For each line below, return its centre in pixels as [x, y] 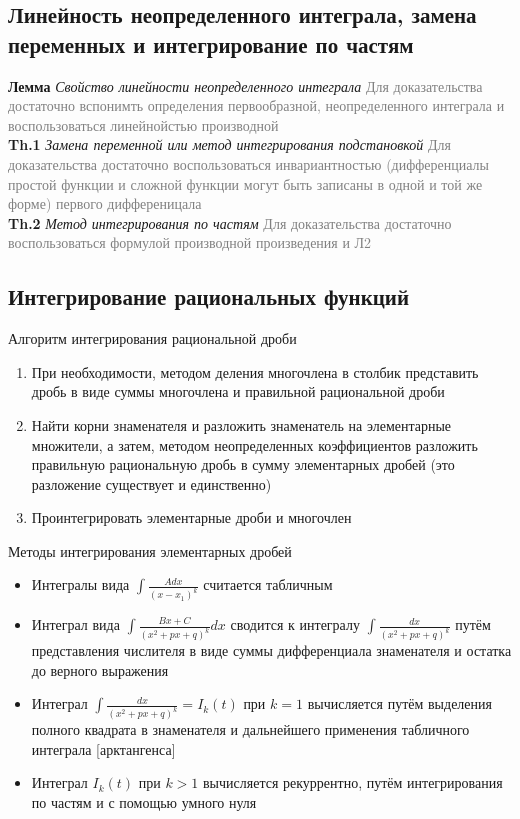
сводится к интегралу [295, 624]
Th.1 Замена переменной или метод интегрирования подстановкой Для [229, 144]
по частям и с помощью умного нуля [144, 802]
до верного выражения [100, 669]
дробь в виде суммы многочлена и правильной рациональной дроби [238, 391]
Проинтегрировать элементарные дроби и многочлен [191, 517]
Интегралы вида [80, 584]
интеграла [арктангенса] [103, 748]
